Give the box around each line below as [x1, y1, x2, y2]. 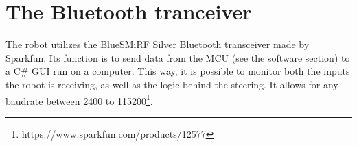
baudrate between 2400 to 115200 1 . [5, 91, 153, 108]
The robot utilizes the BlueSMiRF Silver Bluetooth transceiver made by [5, 37, 310, 51]
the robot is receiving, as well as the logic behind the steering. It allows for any [5, 77, 338, 91]
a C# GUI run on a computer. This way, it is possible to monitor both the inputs [5, 64, 350, 78]
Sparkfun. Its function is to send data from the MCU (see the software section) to [5, 50, 350, 64]
